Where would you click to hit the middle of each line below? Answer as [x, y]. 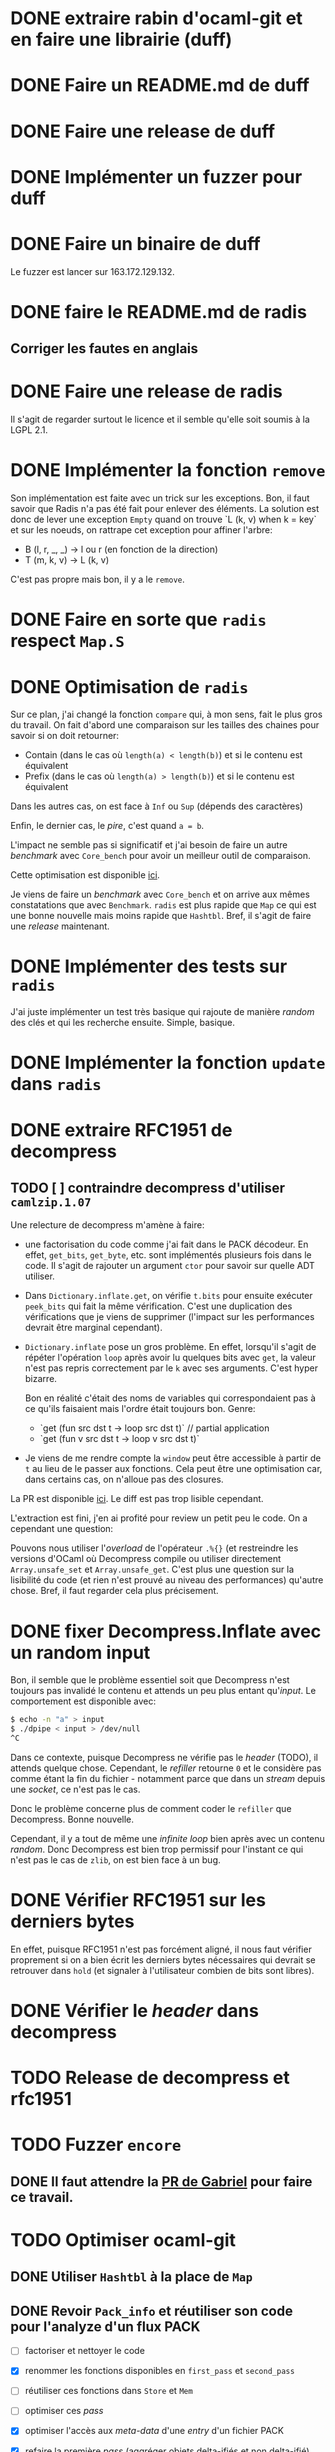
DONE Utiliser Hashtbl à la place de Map [131, 2277]
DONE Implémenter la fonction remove [168, 470]
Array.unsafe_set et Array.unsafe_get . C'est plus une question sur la [152, 1569]
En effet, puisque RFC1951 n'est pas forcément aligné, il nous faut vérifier [161, 1949]
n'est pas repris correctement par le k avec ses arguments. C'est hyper [171, 1368]
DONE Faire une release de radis [146, 391]
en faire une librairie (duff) [121, 39]
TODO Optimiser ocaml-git [123, 2240]
